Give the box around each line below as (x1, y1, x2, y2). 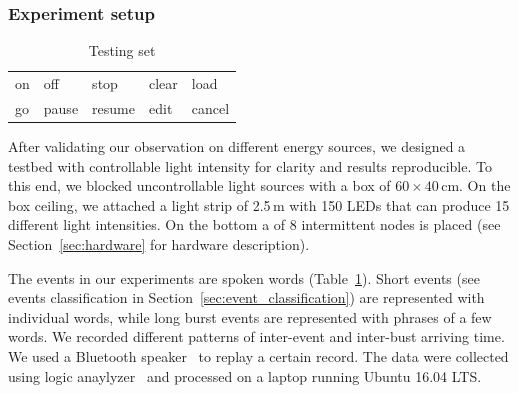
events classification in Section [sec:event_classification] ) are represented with (8, 287, 485, 308)
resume (92, 97, 135, 118)
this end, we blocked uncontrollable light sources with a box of (8, 175, 391, 196)
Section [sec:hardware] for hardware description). (8, 233, 310, 254)
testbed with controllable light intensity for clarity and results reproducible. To (8, 155, 492, 176)
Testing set (88, 40, 156, 61)
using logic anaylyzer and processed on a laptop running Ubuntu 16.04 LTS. (8, 365, 482, 386)
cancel (191, 97, 230, 118)
